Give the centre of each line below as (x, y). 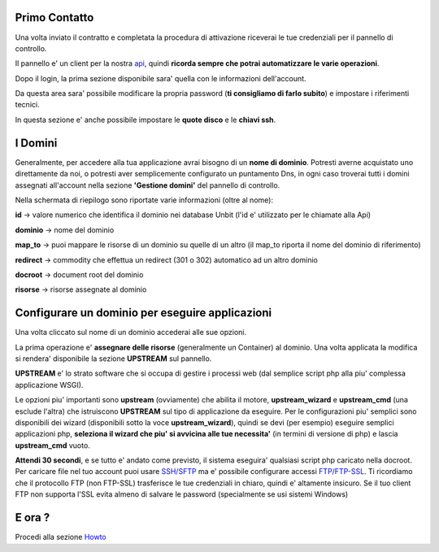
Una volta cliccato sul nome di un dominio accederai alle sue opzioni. (131, 333)
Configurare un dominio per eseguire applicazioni (143, 313)
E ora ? (33, 517)
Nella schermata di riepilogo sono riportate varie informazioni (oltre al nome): (144, 200)
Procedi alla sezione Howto (61, 537)
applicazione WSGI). (49, 385)
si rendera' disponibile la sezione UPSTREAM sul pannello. (113, 359)
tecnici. (27, 105)
